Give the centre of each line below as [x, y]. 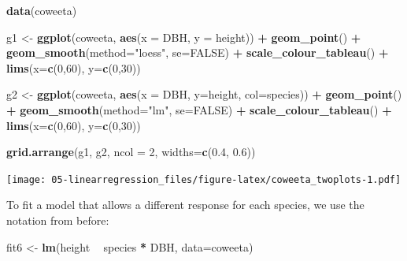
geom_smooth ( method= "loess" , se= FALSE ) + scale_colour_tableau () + [198, 52]
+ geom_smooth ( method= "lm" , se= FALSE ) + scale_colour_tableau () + [199, 109]
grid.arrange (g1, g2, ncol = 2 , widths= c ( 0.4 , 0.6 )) [131, 152]
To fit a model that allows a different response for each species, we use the [185, 205]
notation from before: [58, 220]
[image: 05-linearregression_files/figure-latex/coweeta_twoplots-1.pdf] [204, 179]
